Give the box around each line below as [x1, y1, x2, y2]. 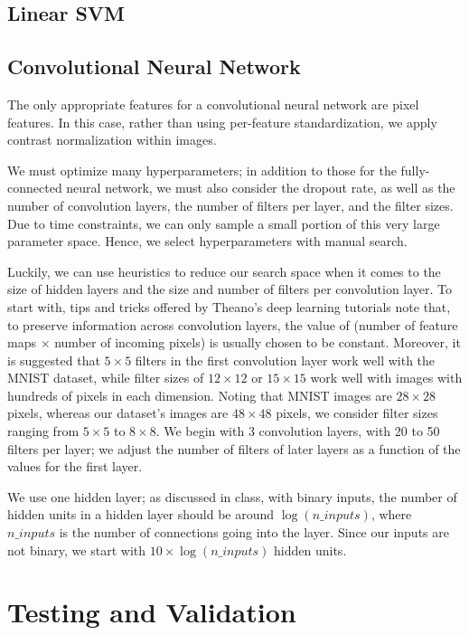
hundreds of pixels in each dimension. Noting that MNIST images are [7, 385, 392, 404]
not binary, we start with [7, 540, 146, 559]
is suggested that [7, 350, 100, 369]
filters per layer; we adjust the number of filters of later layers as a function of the [7, 439, 461, 458]
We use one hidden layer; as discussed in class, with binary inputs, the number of [7, 487, 457, 506]
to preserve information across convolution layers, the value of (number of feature [7, 315, 458, 334]
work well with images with [310, 368, 463, 387]
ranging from [7, 422, 80, 441]
